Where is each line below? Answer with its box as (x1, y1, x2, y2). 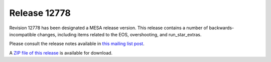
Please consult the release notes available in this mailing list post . (9, 41, 145, 47)
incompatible (9, 31, 36, 37)
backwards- (209, 25, 234, 31)
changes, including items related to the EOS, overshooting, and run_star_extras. (37, 31, 202, 37)
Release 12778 (9, 7, 71, 18)
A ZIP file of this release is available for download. (9, 50, 113, 56)
